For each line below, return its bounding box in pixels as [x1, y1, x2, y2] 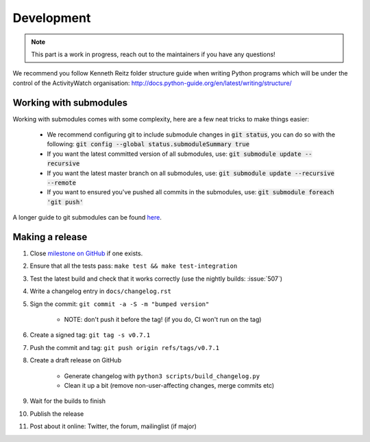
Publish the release [29, 409, 84, 418]
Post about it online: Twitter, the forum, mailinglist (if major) [29, 422, 197, 430]
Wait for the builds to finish [29, 397, 106, 405]
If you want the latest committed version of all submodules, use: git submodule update [47, 150, 301, 158]
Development [12, 10, 91, 25]
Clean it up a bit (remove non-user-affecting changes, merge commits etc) [64, 381, 275, 389]
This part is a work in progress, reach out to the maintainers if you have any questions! [31, 50, 275, 58]
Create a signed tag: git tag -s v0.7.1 [29, 331, 151, 339]
